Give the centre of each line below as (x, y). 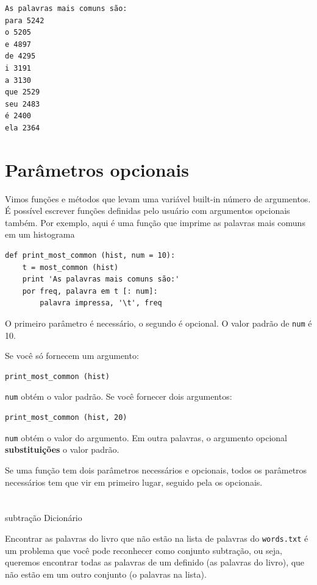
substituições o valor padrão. (62, 449)
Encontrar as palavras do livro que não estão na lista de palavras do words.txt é (157, 538)
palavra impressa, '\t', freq (101, 303)
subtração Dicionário (44, 518)
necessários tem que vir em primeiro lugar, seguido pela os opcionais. (134, 482)
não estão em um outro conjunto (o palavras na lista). (106, 574)
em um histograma (40, 234)
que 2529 (23, 92)
